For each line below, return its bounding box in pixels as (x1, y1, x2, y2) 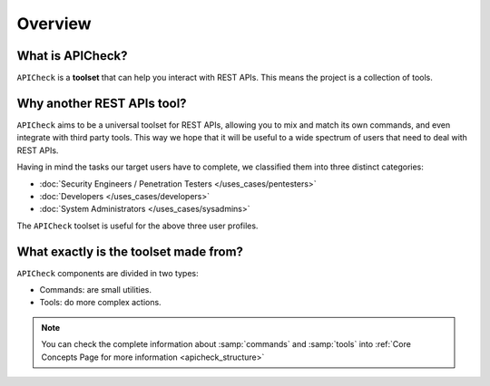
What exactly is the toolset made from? (16, 244, 244, 259)
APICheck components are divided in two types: (16, 267, 199, 278)
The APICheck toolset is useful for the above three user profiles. (16, 220, 259, 231)
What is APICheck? (16, 48, 128, 63)
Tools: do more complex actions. (39, 297, 162, 308)
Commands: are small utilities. (39, 285, 152, 294)
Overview (16, 14, 92, 34)
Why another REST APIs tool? (16, 95, 187, 111)
